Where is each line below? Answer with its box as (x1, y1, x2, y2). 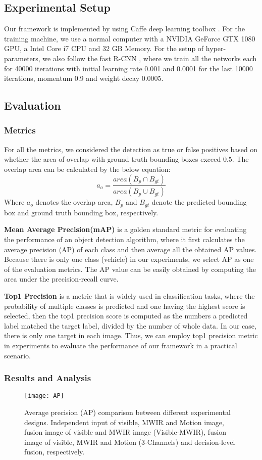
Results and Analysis (4, 372, 91, 384)
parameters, (4, 53, 40, 63)
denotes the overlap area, (35, 197, 113, 207)
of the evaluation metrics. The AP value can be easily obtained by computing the (4, 263, 256, 274)
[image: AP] (24, 392, 64, 400)
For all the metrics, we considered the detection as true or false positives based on (4, 144, 258, 154)
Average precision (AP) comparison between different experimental (24, 407, 231, 418)
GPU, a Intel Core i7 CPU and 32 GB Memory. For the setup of (4, 43, 204, 54)
